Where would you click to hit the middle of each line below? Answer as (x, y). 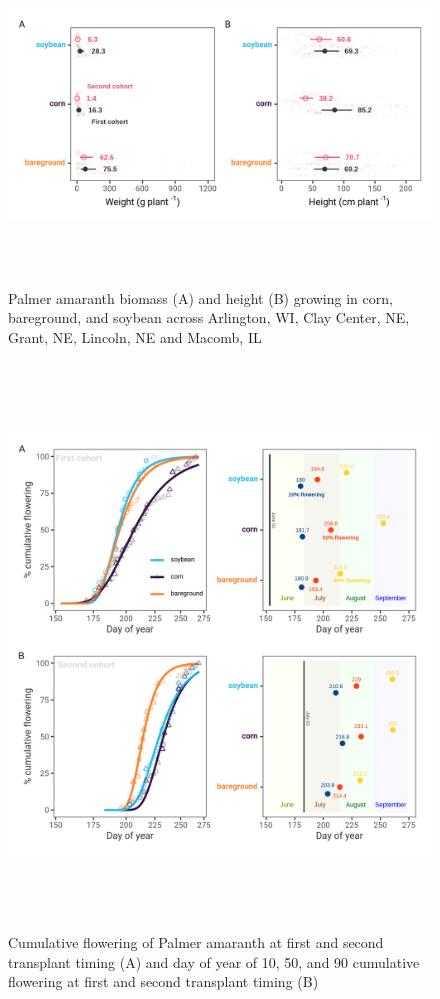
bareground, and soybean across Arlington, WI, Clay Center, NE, (209, 317)
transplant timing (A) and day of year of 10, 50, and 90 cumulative (214, 961)
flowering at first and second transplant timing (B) (163, 981)
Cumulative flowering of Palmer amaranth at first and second (196, 942)
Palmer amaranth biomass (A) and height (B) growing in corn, (200, 297)
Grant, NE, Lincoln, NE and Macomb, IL (135, 336)
